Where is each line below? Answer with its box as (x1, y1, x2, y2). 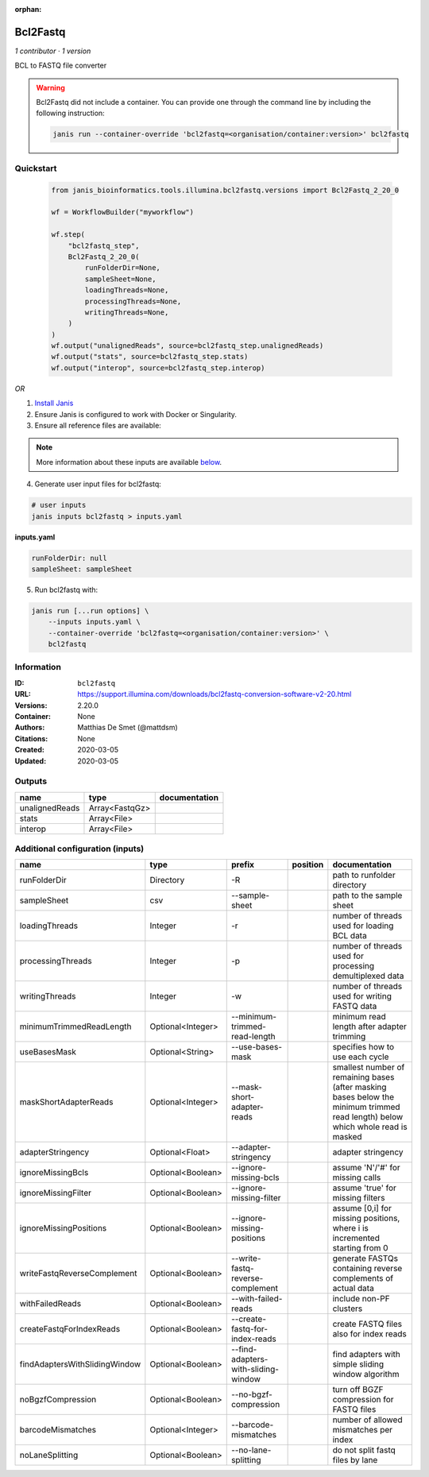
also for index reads (332, 1328, 407, 1340)
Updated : (14, 756, 47, 766)
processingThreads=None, (84, 296, 182, 306)
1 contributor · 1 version (14, 46, 91, 56)
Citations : (14, 733, 48, 743)
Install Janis (34, 398, 74, 408)
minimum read (332, 1011, 387, 1023)
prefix (230, 859, 254, 870)
